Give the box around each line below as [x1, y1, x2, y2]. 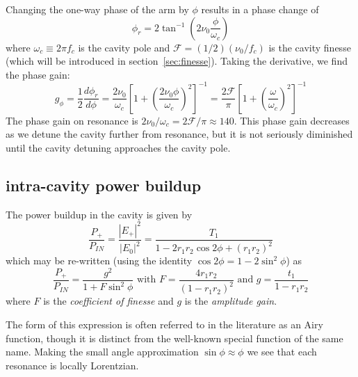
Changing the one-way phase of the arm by [6, 2, 189, 16]
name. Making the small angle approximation [6, 344, 199, 359]
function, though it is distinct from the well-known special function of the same [6, 330, 343, 345]
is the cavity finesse [268, 40, 351, 54]
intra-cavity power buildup [6, 175, 202, 196]
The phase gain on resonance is [6, 113, 138, 127]
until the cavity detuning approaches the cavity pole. [6, 141, 231, 155]
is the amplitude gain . [184, 294, 277, 308]
